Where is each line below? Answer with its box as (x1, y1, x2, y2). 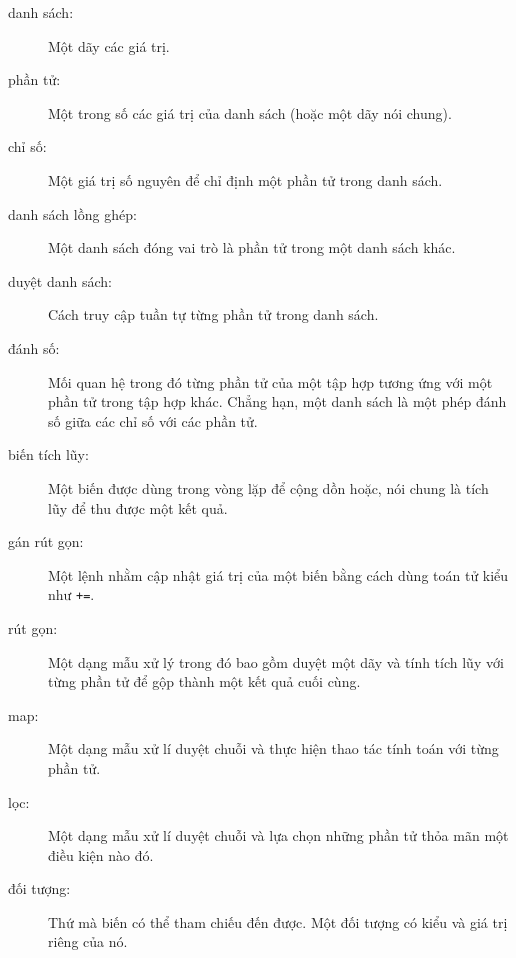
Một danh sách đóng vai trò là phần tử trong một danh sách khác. (48, 237, 456, 258)
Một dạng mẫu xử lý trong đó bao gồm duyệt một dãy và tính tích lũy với (48, 651, 504, 672)
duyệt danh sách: (8, 270, 112, 291)
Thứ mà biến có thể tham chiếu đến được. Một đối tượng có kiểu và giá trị (48, 911, 508, 932)
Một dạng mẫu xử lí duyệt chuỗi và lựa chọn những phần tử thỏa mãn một (48, 825, 509, 846)
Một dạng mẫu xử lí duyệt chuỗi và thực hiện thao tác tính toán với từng (48, 738, 499, 759)
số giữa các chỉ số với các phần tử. (48, 410, 258, 431)
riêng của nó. (48, 931, 128, 952)
